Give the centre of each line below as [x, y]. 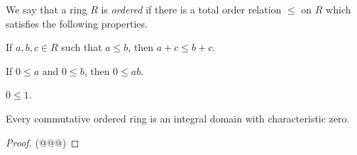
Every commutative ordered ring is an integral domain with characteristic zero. [178, 118]
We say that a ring [46, 9]
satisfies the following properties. [77, 23]
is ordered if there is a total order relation [191, 9]
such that [82, 47]
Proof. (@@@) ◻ [43, 142]
